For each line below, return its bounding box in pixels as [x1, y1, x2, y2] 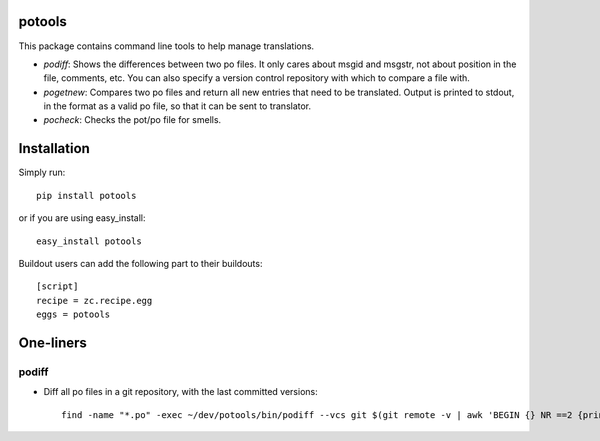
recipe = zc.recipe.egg [36, 295, 153, 306]
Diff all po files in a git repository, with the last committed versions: [43, 386, 319, 398]
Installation [18, 140, 90, 157]
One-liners [18, 334, 87, 351]
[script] [36, 281, 79, 292]
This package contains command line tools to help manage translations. [18, 40, 315, 52]
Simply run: [18, 166, 66, 179]
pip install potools [36, 190, 137, 201]
